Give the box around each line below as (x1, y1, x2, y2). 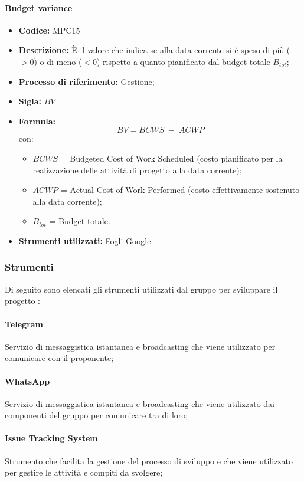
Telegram (5, 317, 44, 330)
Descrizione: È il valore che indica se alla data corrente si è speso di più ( (18, 44, 290, 56)
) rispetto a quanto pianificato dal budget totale (97, 55, 270, 67)
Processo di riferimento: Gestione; (18, 75, 155, 87)
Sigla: (18, 95, 42, 107)
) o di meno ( (34, 55, 82, 67)
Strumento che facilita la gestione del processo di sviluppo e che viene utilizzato (5, 454, 293, 467)
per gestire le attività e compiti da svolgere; (5, 466, 163, 478)
